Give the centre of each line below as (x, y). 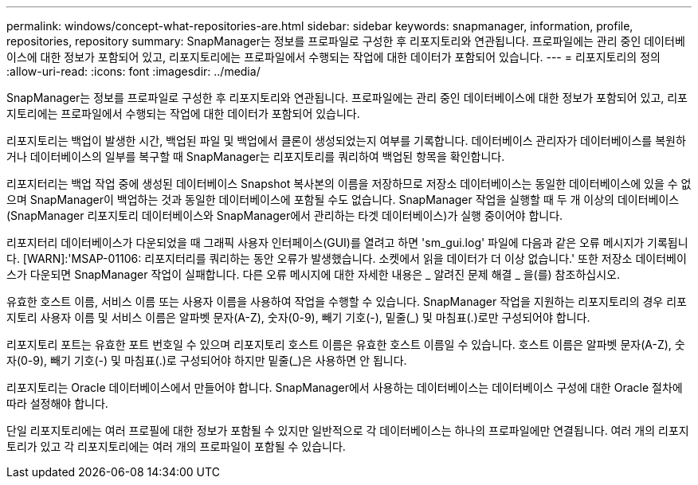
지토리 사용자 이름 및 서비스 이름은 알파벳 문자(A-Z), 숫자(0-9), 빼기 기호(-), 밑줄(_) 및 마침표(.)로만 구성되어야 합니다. (298, 317)
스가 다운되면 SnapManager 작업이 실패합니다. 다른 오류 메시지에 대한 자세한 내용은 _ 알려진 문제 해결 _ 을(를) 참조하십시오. (313, 274)
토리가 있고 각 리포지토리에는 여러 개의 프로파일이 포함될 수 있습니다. (176, 446)
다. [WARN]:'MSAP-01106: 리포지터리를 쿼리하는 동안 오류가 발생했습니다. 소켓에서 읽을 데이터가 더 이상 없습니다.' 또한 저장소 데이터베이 (347, 258)
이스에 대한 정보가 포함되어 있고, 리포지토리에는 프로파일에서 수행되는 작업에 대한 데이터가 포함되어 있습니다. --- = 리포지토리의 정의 (333, 57)
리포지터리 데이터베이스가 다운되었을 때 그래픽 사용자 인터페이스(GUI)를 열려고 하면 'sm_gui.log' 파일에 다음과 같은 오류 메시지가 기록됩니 (347, 242)
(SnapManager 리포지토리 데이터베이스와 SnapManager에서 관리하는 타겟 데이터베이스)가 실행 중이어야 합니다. (285, 215)
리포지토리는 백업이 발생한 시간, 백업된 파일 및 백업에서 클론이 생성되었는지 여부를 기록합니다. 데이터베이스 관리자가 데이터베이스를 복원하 (346, 141)
